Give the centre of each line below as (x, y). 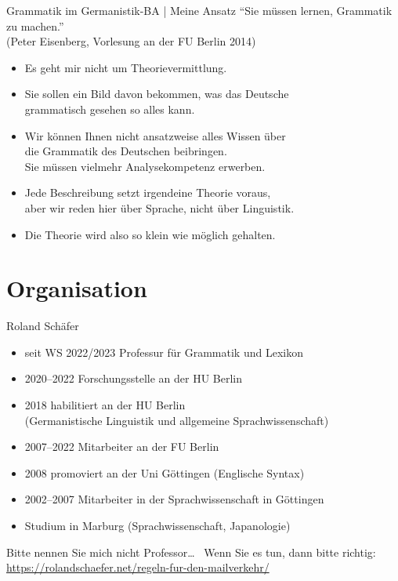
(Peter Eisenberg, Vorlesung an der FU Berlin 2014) (131, 41)
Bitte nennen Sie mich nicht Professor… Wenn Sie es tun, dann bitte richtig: (191, 552)
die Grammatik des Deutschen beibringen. (126, 151)
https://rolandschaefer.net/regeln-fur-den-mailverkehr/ (138, 567)
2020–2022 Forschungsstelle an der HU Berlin (134, 378)
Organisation (77, 288)
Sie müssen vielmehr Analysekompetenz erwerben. (145, 166)
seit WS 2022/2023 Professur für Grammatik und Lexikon (164, 352)
